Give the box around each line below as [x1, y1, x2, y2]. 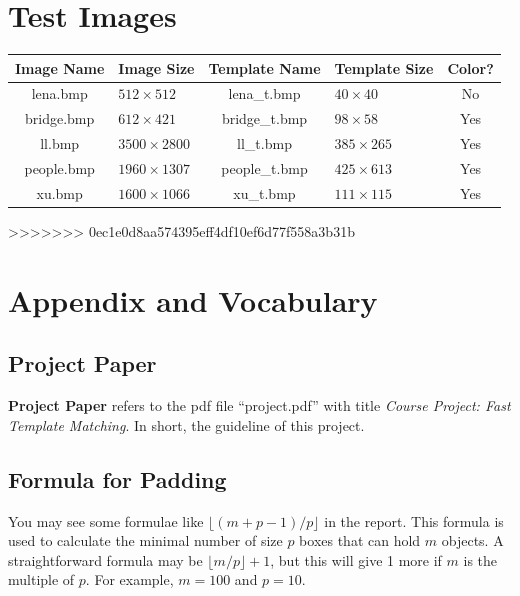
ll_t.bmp [237, 133, 292, 154]
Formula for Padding [8, 463, 227, 494]
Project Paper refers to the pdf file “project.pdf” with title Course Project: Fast [8, 395, 511, 416]
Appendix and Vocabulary [8, 279, 378, 320]
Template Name [208, 57, 321, 78]
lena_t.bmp [228, 83, 301, 104]
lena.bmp [31, 83, 88, 104]
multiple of [8, 569, 75, 590]
